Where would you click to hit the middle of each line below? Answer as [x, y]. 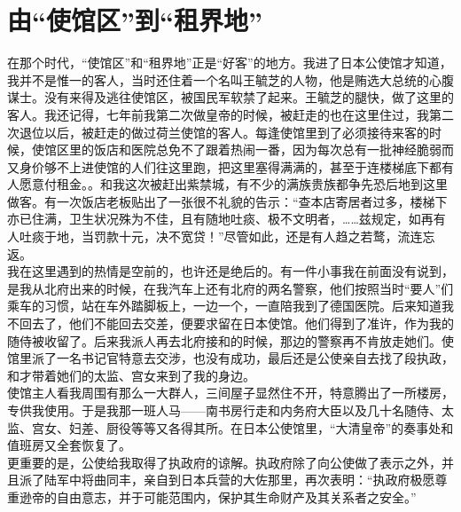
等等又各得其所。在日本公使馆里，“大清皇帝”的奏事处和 [292, 427]
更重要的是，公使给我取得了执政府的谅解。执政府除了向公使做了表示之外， [224, 462]
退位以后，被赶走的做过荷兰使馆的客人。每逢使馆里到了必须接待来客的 [224, 132]
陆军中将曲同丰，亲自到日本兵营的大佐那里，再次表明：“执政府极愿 [239, 480]
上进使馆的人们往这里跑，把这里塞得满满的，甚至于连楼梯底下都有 [261, 166]
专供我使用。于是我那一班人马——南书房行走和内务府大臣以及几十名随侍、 [224, 410]
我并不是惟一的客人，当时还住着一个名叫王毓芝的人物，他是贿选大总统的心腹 [230, 79]
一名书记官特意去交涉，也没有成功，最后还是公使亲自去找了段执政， [255, 358]
